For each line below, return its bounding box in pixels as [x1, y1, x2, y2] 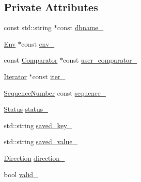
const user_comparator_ [63, 55, 137, 65]
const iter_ [32, 71, 65, 81]
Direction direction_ [4, 152, 65, 163]
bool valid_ [4, 169, 38, 179]
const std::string [4, 22, 52, 33]
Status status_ [4, 104, 48, 114]
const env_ [21, 38, 55, 49]
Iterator [4, 71, 27, 81]
